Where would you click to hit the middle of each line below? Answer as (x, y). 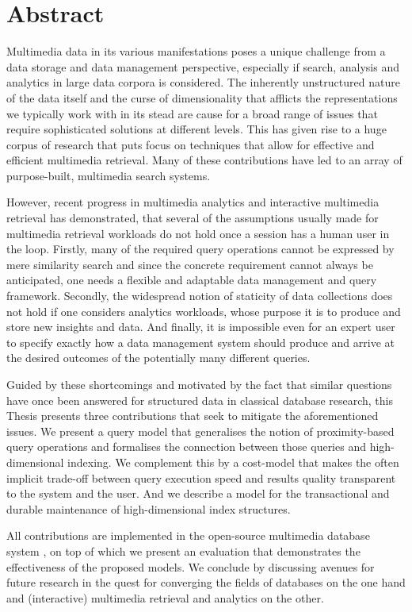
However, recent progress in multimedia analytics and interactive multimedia (193, 202)
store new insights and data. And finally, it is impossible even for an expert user (201, 327)
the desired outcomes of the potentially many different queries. (158, 358)
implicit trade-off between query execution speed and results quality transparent (201, 477)
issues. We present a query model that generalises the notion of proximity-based (200, 431)
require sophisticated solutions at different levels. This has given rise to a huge (196, 129)
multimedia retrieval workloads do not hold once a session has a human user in (198, 233)
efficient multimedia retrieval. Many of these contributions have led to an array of (204, 160)
